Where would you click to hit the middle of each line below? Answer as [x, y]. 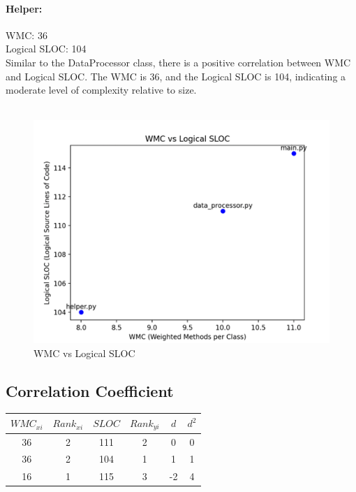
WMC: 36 [27, 35]
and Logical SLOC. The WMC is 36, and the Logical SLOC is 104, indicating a [176, 76]
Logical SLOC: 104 [46, 49]
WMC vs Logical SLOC [84, 353]
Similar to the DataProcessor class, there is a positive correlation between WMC [178, 62]
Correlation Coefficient [90, 390]
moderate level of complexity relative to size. [101, 90]
